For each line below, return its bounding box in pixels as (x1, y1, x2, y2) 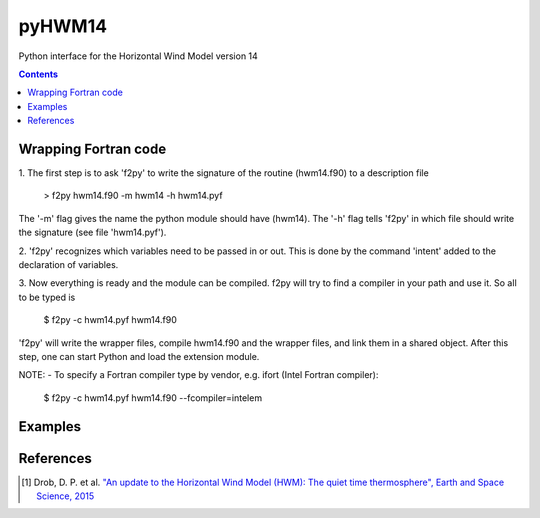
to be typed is (18, 291, 76, 303)
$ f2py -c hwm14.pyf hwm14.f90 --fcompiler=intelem (43, 391, 263, 404)
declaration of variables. (18, 258, 119, 270)
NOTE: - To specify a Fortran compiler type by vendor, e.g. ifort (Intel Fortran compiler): (18, 369, 379, 381)
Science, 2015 (36, 490, 95, 502)
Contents (18, 68, 59, 80)
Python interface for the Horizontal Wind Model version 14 (18, 50, 259, 62)
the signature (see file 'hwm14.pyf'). (18, 226, 167, 239)
